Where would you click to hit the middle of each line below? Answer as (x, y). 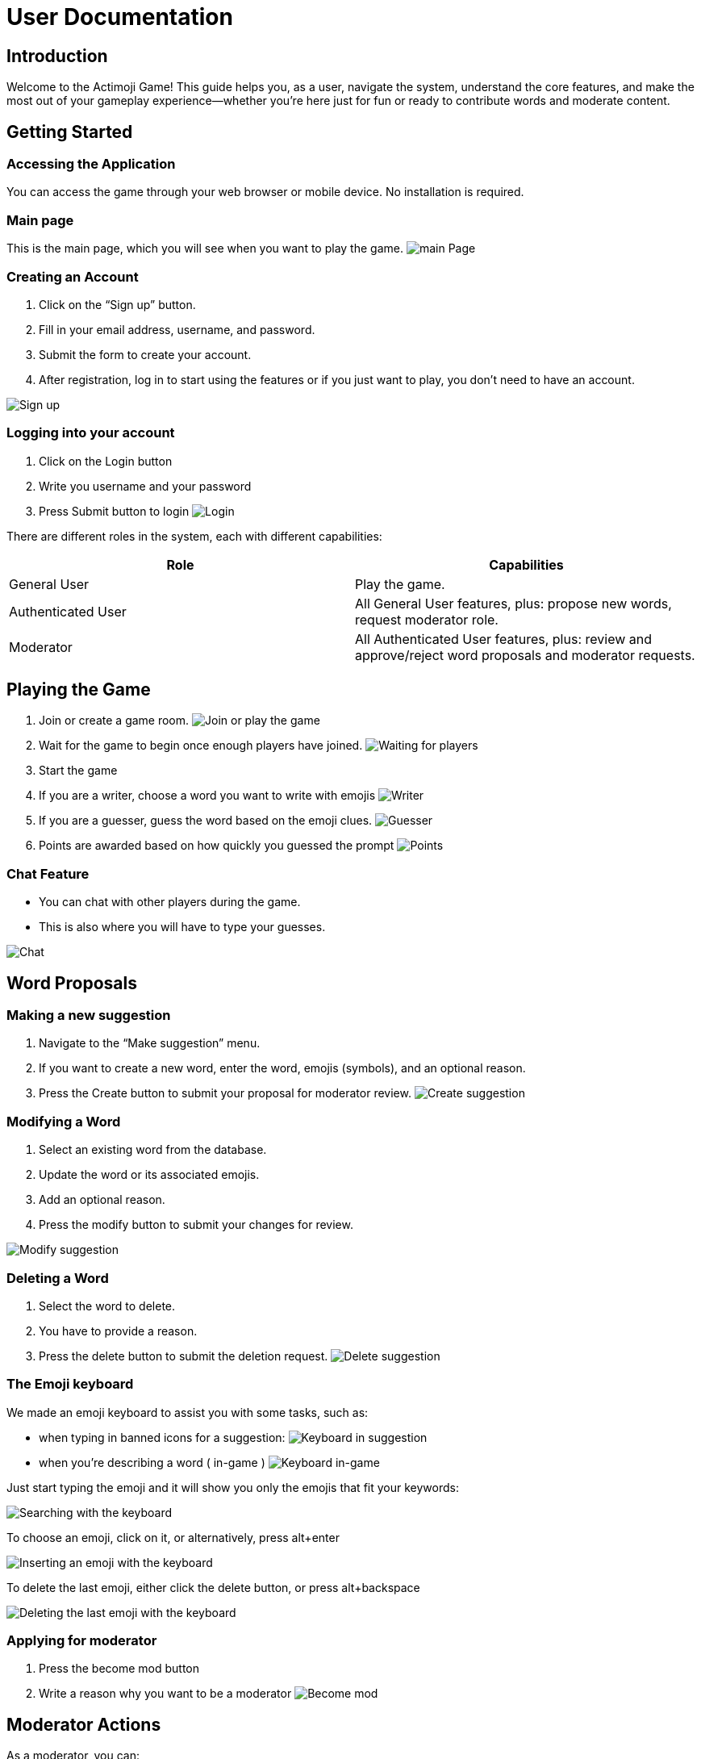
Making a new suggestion (89, 1015)
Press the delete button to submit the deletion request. (184, 1356)
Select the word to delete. (107, 1306)
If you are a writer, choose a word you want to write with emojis (207, 796)
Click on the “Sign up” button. (117, 304)
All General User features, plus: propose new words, (513, 603)
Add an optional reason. (102, 1200)
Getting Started (70, 132)
